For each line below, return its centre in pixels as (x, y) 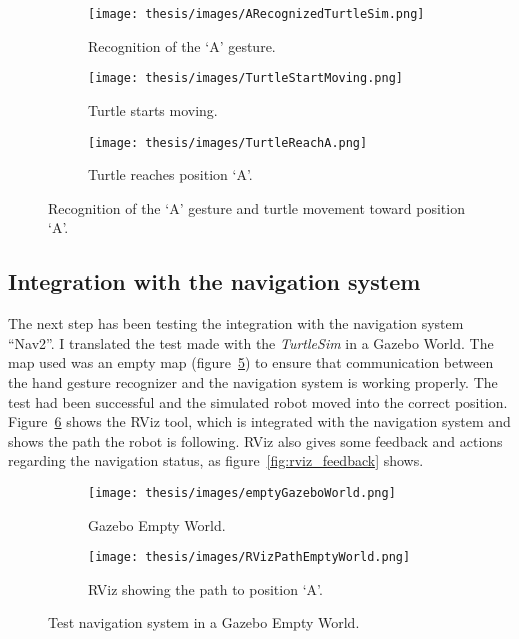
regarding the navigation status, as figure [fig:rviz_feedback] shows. (216, 460)
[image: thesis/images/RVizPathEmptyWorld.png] (249, 557)
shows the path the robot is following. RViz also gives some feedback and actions (255, 440)
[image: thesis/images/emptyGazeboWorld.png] (242, 492)
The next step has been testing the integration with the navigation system (236, 323)
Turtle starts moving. (153, 109)
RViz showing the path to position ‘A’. (205, 588)
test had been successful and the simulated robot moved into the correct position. (258, 401)
